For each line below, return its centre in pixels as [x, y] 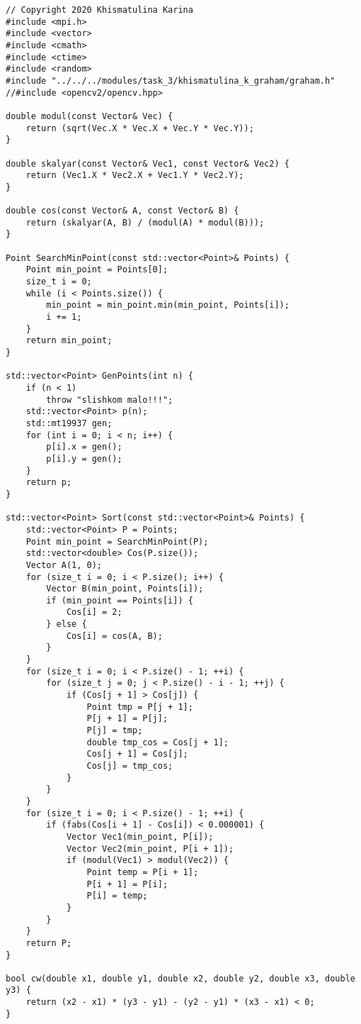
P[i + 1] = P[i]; [127, 884]
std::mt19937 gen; [69, 423]
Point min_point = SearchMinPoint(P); [117, 541]
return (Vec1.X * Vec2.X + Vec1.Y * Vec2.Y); [135, 176]
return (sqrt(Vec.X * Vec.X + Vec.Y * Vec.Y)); [140, 128]
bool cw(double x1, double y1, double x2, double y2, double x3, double [180, 978]
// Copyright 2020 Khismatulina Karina [99, 10]
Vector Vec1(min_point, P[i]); [140, 836]
